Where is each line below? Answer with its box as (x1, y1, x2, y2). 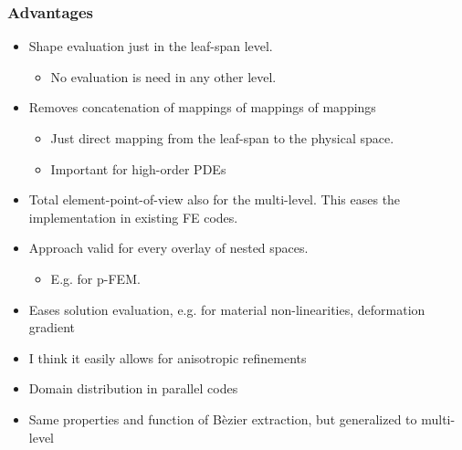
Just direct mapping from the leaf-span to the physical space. (50, 129, 394, 147)
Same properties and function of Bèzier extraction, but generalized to (28, 409, 417, 428)
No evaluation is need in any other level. (50, 67, 277, 86)
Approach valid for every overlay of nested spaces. (28, 238, 309, 257)
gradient (28, 318, 76, 337)
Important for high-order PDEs (50, 159, 226, 178)
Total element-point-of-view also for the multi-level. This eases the (28, 190, 401, 209)
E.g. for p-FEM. (50, 268, 141, 288)
